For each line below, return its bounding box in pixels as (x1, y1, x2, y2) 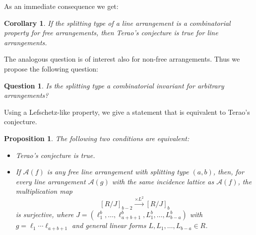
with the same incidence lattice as (112, 176, 214, 186)
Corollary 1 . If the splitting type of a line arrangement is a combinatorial (4, 17, 231, 28)
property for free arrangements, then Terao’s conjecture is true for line (4, 27, 218, 38)
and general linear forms (72, 220, 146, 231)
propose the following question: (4, 63, 98, 74)
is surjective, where (15, 209, 74, 220)
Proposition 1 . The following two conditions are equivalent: (4, 133, 190, 143)
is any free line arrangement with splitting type (47, 166, 189, 177)
